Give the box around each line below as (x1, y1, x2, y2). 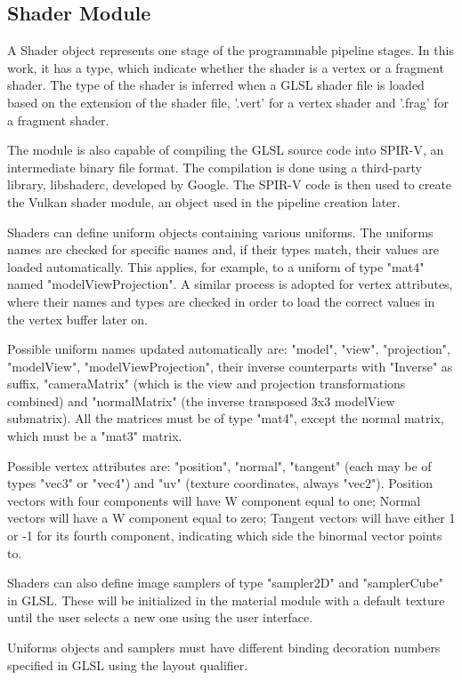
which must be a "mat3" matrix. (7, 427, 182, 445)
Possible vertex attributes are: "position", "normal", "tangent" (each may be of (7, 456, 432, 475)
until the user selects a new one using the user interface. (7, 608, 313, 627)
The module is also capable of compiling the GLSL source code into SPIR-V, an (7, 140, 444, 159)
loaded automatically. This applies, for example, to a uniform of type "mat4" (7, 257, 425, 276)
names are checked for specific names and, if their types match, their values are (7, 240, 440, 259)
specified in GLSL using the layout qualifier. (7, 655, 248, 674)
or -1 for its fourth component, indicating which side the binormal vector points (7, 526, 442, 545)
